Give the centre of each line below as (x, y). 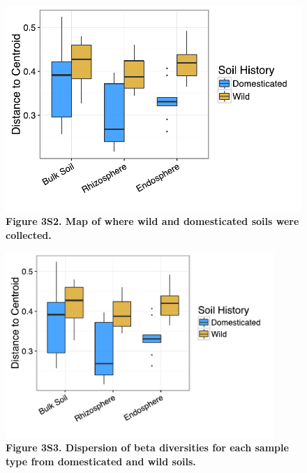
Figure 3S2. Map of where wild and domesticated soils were (152, 221)
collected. (29, 234)
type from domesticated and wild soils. (101, 461)
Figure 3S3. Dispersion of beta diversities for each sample (147, 447)
